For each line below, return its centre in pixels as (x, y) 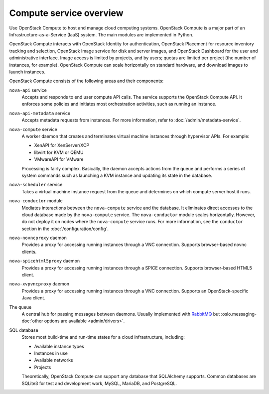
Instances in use (51, 353)
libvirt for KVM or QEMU (59, 152)
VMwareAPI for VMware (59, 159)
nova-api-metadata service (40, 113)
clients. (29, 252)
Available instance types (59, 346)
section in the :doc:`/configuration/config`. (65, 229)
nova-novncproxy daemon (38, 238)
